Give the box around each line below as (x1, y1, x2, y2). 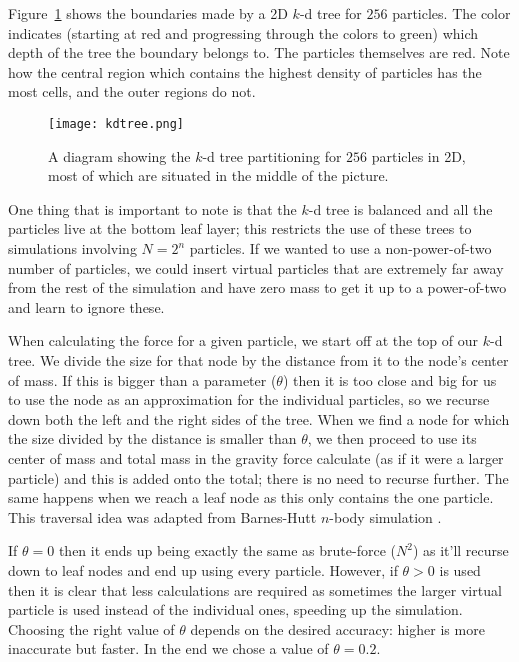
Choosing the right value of (8, 618, 175, 639)
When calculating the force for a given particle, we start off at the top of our (8, 330, 479, 351)
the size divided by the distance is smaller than (8, 428, 297, 449)
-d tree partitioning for (202, 145, 342, 166)
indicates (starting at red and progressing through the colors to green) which (8, 22, 479, 43)
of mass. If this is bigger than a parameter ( (8, 369, 277, 390)
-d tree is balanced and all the (308, 198, 493, 219)
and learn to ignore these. (8, 296, 165, 317)
